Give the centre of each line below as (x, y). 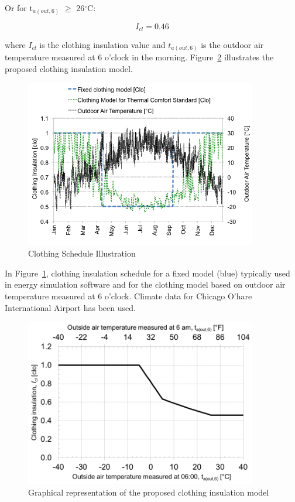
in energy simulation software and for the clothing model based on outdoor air (145, 284)
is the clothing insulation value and (102, 44)
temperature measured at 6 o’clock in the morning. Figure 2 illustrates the (139, 57)
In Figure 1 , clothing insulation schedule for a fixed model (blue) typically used (147, 273)
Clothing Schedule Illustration (82, 253)
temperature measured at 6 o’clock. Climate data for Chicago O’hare (128, 296)
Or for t (19, 8)
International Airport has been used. (70, 307)
